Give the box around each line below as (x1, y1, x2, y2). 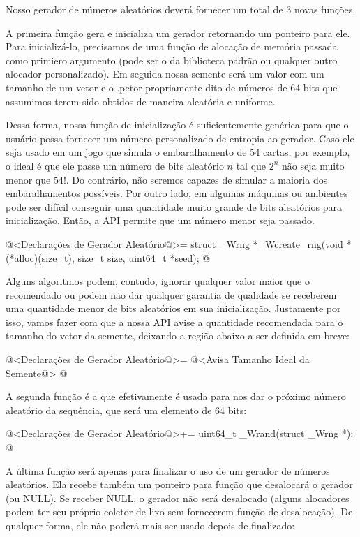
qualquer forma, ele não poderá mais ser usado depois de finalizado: (6, 518, 295, 532)
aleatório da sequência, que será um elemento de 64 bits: (6, 402, 247, 417)
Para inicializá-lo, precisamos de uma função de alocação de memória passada (6, 39, 338, 54)
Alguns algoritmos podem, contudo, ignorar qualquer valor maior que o (6, 274, 310, 288)
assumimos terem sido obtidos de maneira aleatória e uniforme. (6, 94, 276, 108)
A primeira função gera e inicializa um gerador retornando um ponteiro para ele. (6, 25, 350, 40)
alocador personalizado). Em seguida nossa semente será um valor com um (6, 66, 324, 81)
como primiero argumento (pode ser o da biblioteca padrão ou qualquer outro (6, 52, 338, 67)
